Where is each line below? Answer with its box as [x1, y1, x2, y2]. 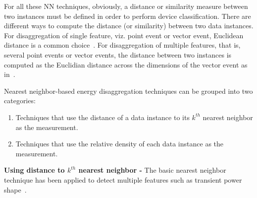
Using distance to [4, 165, 65, 175]
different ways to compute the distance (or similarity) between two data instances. [4, 20, 254, 31]
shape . [4, 184, 27, 195]
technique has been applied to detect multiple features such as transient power [4, 174, 242, 185]
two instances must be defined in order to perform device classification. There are [4, 10, 251, 21]
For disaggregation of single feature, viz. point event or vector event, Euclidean [4, 30, 244, 40]
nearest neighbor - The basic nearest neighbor [78, 165, 226, 175]
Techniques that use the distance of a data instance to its [15, 112, 190, 122]
